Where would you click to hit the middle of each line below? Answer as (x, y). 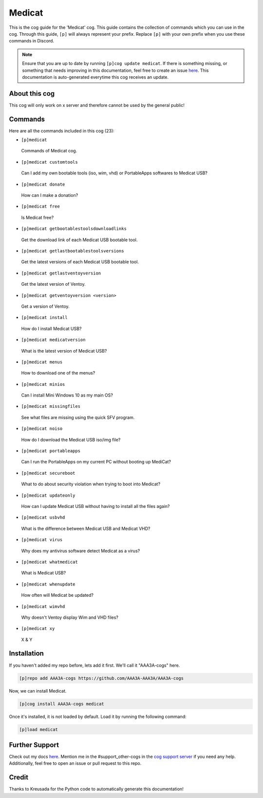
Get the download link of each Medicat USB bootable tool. (79, 240)
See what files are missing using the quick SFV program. (78, 417)
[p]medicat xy (38, 629)
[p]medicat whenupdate (48, 584)
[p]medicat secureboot (48, 473)
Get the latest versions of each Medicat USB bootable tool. (80, 262)
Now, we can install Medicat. (38, 691)
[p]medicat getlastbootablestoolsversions (73, 251)
